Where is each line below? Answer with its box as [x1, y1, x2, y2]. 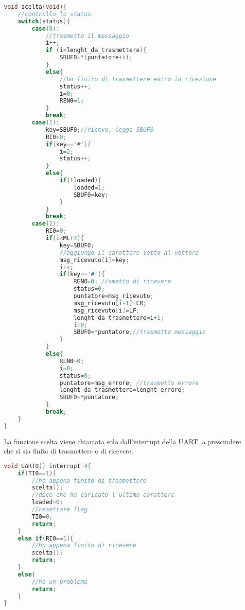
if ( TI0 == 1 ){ [17, 470, 56, 477]
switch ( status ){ [17, 17, 70, 25]
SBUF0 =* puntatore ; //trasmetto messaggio [73, 329, 206, 336]
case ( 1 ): [32, 119, 60, 126]
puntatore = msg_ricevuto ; [73, 293, 154, 299]
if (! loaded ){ [59, 177, 102, 184]
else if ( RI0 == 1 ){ [17, 535, 74, 542]
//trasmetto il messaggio [45, 32, 129, 39]
